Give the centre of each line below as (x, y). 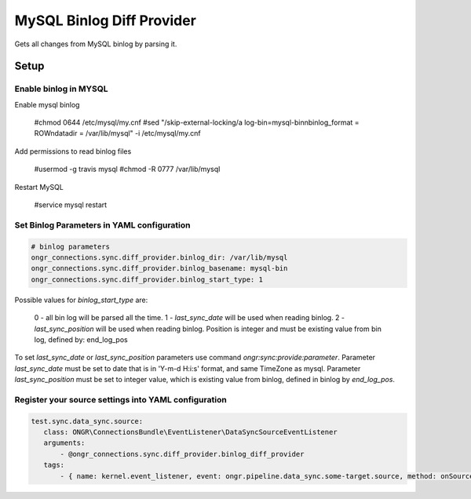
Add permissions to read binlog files (73, 151)
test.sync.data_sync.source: (87, 421)
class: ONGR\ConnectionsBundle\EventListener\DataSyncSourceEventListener (190, 432)
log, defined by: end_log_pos (81, 339)
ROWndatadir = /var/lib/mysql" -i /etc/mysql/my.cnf (117, 133)
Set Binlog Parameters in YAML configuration (102, 225)
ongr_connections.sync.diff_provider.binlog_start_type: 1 (147, 279)
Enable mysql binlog (47, 104)
